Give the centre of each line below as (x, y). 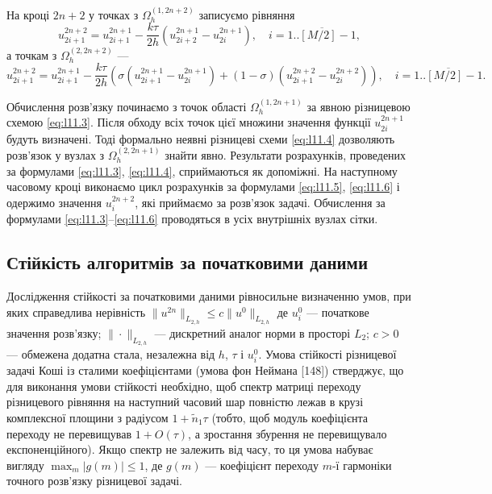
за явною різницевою (359, 106)
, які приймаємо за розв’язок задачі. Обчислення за (260, 202)
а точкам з (32, 54)
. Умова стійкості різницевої (327, 353)
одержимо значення (54, 202)
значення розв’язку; (54, 332)
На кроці (28, 14)
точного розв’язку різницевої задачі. (94, 481)
